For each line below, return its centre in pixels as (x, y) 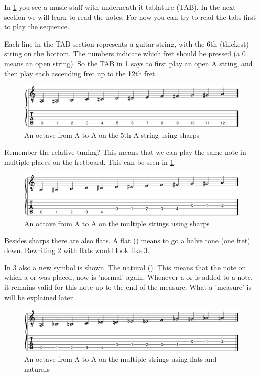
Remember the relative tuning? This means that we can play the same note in (125, 152)
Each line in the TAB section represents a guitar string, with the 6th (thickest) (126, 43)
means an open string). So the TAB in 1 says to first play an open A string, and (128, 63)
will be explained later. (40, 297)
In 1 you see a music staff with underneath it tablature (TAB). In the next (120, 7)
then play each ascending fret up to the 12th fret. (81, 73)
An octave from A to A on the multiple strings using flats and (121, 359)
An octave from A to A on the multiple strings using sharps (117, 223)
